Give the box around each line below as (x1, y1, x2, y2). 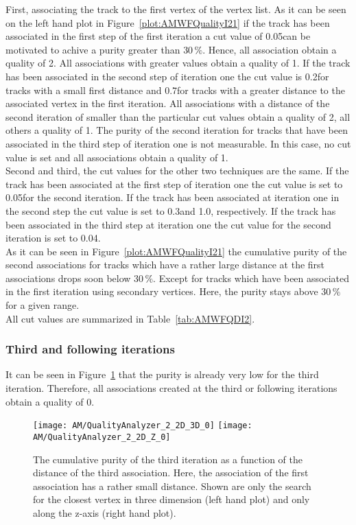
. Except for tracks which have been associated (153, 270, 350, 285)
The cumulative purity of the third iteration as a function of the (33, 452, 303, 466)
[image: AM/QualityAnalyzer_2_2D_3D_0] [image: (33, 421, 252, 431)
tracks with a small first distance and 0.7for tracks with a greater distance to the (5, 82, 345, 97)
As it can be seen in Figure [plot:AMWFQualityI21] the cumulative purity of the (5, 244, 347, 258)
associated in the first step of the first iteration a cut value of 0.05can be (5, 29, 311, 43)
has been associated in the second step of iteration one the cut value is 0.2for (5, 69, 329, 83)
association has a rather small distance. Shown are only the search (33, 478, 311, 493)
